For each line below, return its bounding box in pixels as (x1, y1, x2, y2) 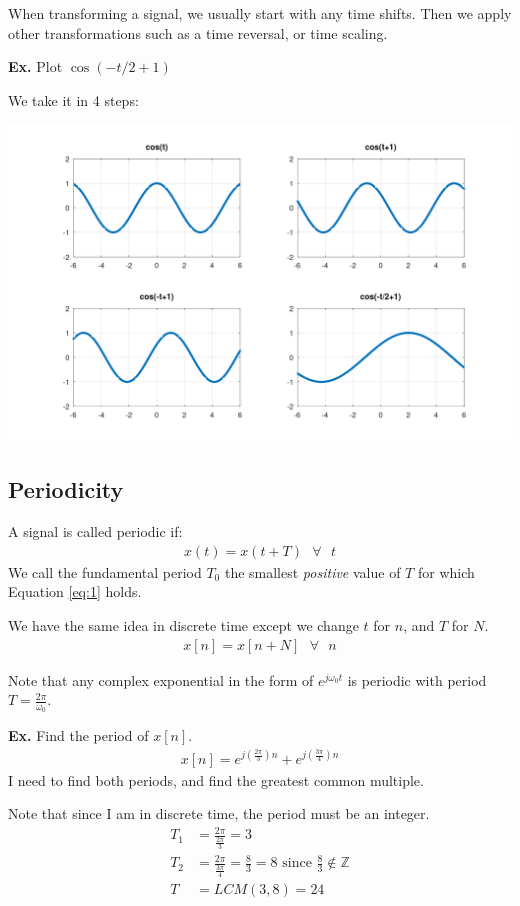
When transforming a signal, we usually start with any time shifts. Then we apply (8, 3, 512, 23)
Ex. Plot (8, 56, 63, 77)
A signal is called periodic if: (8, 521, 183, 542)
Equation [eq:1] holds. (8, 581, 142, 602)
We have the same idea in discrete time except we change (8, 614, 359, 635)
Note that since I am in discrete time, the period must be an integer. (8, 803, 430, 824)
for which (417, 561, 475, 582)
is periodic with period (347, 669, 487, 690)
